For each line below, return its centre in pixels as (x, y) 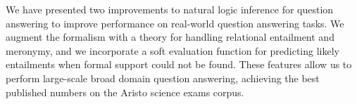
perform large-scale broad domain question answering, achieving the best (163, 78)
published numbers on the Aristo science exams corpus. (125, 92)
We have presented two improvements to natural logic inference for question (170, 9)
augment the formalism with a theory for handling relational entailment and (170, 37)
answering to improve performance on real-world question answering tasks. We (175, 23)
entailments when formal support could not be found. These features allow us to (179, 64)
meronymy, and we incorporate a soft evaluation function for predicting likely (173, 50)
